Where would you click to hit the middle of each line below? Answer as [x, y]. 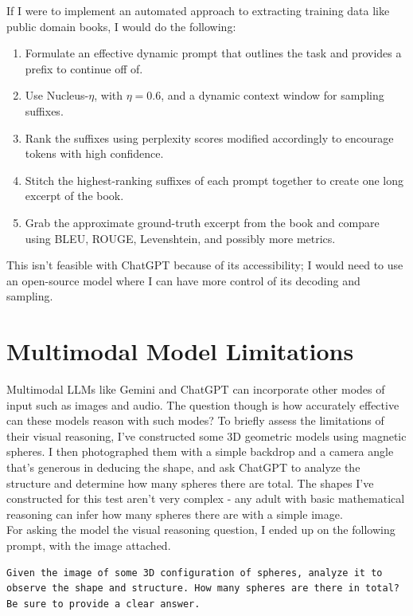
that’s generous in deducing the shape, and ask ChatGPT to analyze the [183, 467]
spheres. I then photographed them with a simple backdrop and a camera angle [200, 451]
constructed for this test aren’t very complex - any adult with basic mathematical [206, 498]
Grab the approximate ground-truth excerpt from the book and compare [202, 222]
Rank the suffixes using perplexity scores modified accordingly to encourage [209, 137]
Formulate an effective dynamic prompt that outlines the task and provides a [213, 53]
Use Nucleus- [57, 95]
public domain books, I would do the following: [121, 26]
